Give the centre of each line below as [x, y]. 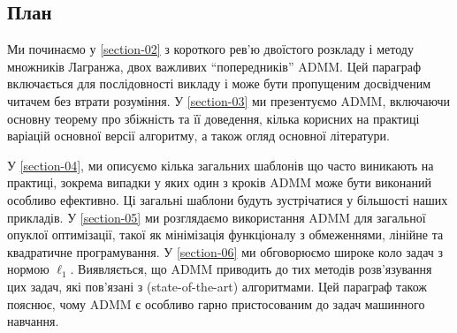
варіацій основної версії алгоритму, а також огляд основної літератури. [198, 136]
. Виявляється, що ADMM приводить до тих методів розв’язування [251, 269]
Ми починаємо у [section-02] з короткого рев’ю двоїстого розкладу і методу [210, 49]
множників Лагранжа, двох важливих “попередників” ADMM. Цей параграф [214, 66]
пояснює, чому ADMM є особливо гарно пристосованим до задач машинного [216, 303]
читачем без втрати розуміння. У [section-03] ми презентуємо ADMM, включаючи [229, 100]
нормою [28, 269]
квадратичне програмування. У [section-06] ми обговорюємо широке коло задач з [225, 251]
